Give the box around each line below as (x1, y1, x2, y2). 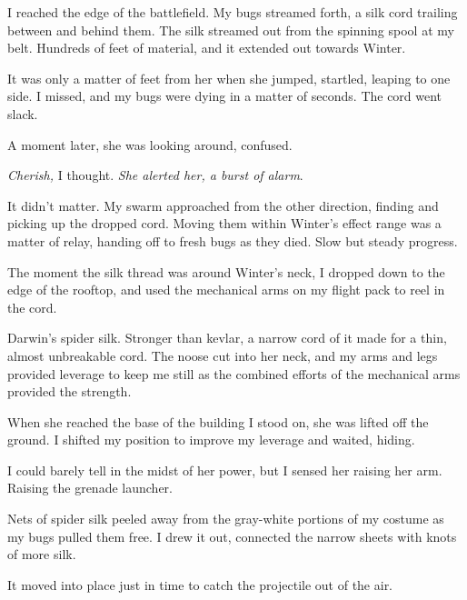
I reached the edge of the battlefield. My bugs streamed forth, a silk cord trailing (7, 3, 458, 21)
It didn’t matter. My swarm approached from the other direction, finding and (7, 195, 439, 215)
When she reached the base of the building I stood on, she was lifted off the (7, 412, 429, 431)
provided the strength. (7, 382, 132, 401)
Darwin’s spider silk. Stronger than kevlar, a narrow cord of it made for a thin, (7, 328, 447, 347)
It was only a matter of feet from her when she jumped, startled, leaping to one (7, 68, 451, 87)
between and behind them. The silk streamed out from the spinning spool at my (7, 20, 454, 39)
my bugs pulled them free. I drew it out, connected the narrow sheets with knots (7, 526, 457, 545)
